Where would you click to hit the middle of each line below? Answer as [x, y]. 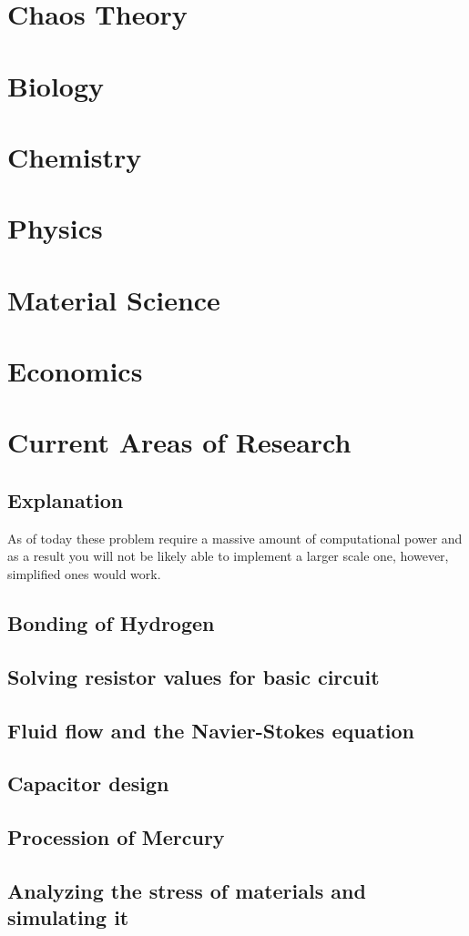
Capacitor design [88, 783]
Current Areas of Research [179, 442]
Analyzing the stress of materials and [187, 890]
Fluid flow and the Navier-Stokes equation [211, 730]
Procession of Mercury [116, 837]
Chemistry [75, 156]
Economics [75, 371]
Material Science [114, 299]
